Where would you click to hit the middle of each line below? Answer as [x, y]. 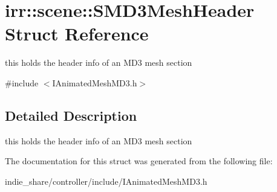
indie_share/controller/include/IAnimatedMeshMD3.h [106, 181]
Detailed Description [71, 115]
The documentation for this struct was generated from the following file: [139, 161]
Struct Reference [77, 34]
